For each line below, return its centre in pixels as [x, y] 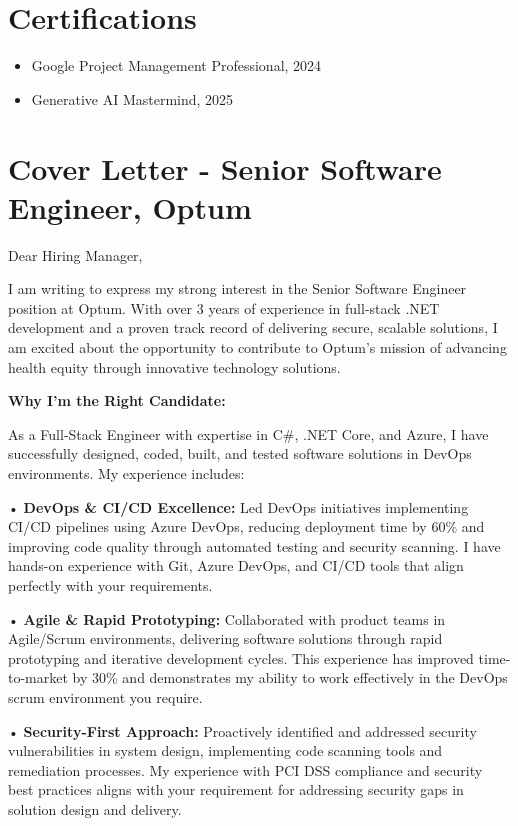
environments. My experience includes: [126, 472]
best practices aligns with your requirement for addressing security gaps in [236, 789]
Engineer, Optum [130, 206]
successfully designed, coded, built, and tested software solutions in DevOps [240, 453]
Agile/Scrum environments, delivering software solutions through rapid [225, 638]
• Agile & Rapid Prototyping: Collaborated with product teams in [227, 618]
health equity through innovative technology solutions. [174, 366]
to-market [38, 677]
